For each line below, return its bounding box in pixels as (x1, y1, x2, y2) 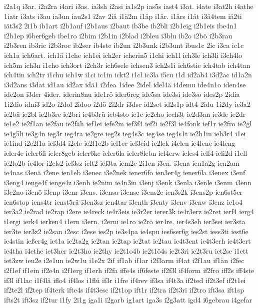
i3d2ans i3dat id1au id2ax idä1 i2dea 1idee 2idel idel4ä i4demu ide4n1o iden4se (4, 79, 246, 89)
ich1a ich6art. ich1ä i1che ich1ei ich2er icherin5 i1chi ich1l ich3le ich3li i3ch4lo (4, 49, 242, 60)
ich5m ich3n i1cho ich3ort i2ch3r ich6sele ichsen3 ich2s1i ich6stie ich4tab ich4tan (4, 59, 250, 70)
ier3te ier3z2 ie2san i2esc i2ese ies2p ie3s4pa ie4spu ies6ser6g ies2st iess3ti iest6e (4, 226, 248, 236)
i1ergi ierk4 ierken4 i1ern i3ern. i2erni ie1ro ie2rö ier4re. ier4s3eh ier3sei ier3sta (4, 216, 245, 227)
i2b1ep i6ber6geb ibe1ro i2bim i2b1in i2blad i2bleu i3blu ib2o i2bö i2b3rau (4, 30, 232, 40)
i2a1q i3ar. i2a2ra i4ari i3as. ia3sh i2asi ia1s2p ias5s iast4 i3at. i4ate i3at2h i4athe (4, 1, 253, 11)
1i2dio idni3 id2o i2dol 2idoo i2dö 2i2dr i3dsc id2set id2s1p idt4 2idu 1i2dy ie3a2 (4, 98, 250, 109)
